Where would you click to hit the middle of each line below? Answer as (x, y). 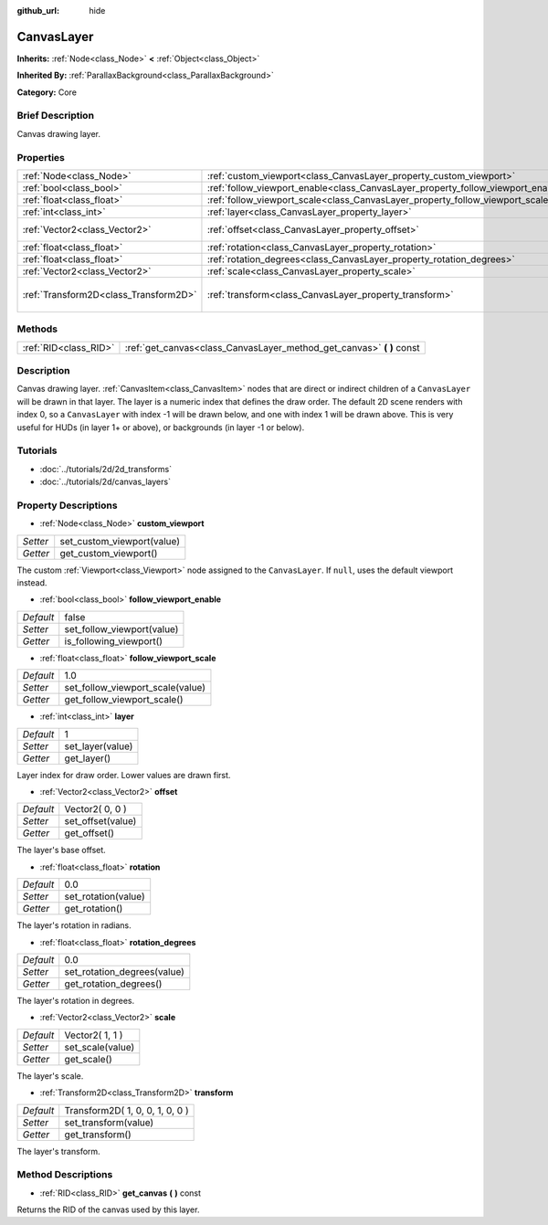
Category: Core (47, 92)
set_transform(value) (109, 1122)
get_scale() (89, 1059)
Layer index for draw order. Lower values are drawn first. (124, 775)
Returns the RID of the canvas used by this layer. (108, 1209)
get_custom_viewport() (109, 553)
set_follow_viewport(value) (121, 628)
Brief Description (56, 116)
